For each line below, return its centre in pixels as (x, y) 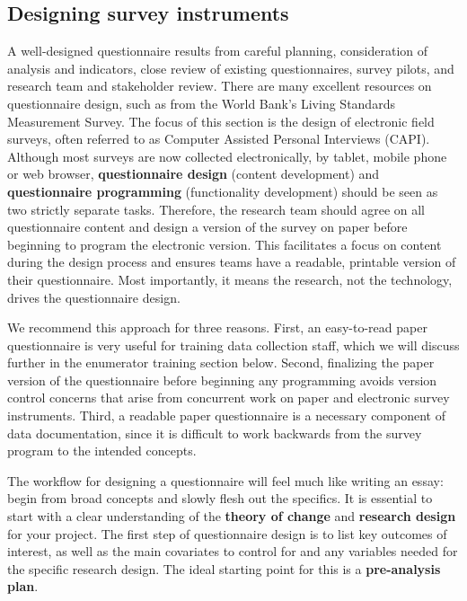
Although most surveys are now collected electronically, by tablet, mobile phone (227, 156)
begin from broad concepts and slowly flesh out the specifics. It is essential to (220, 498)
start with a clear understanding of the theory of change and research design (232, 516)
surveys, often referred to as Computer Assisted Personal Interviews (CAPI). (219, 139)
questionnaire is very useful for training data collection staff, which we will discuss (233, 345)
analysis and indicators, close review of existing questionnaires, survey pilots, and (231, 68)
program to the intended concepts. (102, 451)
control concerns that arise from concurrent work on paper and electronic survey (229, 398)
